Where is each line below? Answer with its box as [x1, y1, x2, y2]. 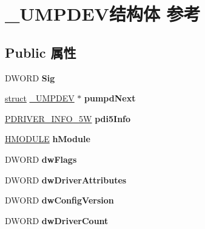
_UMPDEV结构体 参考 [5, 1, 201, 26]
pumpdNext [84, 92, 136, 104]
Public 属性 [5, 43, 76, 61]
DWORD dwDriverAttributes [5, 173, 127, 186]
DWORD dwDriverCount [5, 214, 109, 227]
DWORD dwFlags [5, 152, 77, 165]
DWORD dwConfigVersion [5, 194, 114, 207]
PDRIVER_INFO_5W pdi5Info [5, 112, 131, 125]
